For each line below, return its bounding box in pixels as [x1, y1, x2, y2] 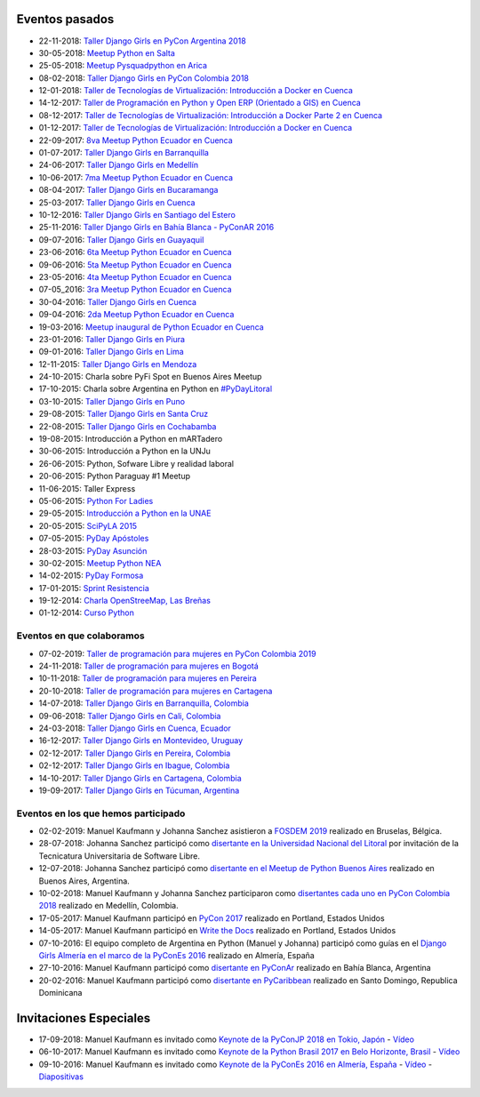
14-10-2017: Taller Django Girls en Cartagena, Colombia [38, 773, 242, 783]
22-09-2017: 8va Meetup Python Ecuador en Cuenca [38, 134, 233, 146]
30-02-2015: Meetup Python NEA [38, 557, 162, 568]
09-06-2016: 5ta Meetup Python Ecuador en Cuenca [38, 259, 232, 270]
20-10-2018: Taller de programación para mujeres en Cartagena [38, 685, 273, 696]
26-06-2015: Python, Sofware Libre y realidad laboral [38, 458, 235, 468]
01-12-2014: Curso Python [38, 607, 135, 618]
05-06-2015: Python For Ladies [38, 495, 154, 506]
